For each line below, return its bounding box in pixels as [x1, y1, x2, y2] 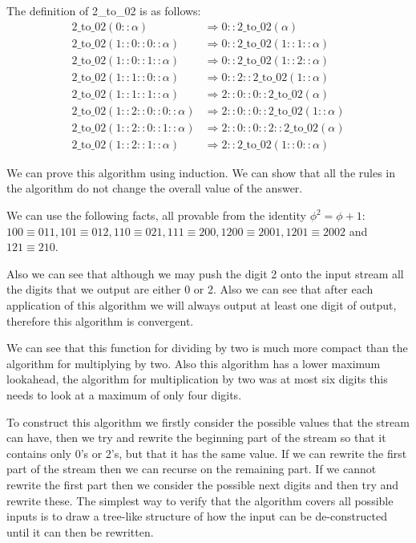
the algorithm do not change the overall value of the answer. [6, 180, 303, 197]
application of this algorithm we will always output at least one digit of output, [6, 297, 397, 313]
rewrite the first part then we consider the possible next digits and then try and [6, 476, 399, 492]
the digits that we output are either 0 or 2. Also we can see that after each [6, 281, 374, 298]
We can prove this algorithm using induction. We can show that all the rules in [6, 164, 396, 180]
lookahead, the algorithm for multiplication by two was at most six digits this [6, 371, 388, 387]
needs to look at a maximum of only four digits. [6, 386, 242, 403]
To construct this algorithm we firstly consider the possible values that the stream [6, 413, 410, 430]
